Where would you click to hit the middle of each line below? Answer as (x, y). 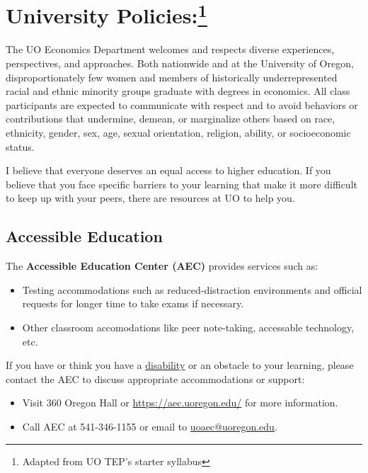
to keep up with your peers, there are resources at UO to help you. (150, 198)
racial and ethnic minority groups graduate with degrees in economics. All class (178, 91)
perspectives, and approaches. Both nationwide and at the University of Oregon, (180, 63)
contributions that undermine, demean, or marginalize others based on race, (171, 119)
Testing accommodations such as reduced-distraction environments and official (192, 289)
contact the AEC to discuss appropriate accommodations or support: (155, 378)
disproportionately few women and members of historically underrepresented (172, 77)
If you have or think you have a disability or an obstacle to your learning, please (180, 365)
